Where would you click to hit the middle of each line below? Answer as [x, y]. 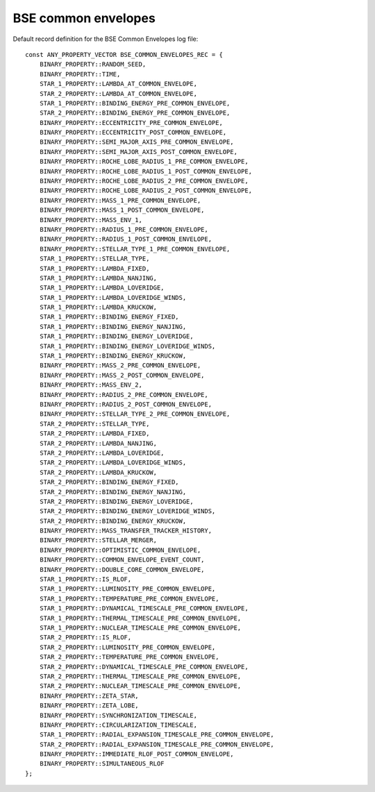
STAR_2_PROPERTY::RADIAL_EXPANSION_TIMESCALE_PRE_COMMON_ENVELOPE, [157, 744]
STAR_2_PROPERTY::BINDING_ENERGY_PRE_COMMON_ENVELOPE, [135, 113]
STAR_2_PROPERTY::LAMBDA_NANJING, [98, 443]
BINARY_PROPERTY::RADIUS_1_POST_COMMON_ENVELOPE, [125, 239]
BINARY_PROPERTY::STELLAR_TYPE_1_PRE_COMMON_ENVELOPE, [135, 249]
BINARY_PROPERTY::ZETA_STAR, [89, 696]
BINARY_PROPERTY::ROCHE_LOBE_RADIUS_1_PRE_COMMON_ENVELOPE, [144, 162]
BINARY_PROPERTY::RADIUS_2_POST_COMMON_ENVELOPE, [125, 404]
